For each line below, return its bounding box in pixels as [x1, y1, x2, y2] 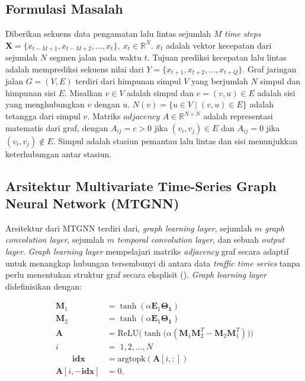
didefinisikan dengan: [5, 280, 82, 292]
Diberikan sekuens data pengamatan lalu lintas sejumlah [5, 27, 211, 40]
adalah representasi [203, 110, 273, 122]
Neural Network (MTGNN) [5, 194, 179, 212]
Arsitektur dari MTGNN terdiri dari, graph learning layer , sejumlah [5, 221, 252, 234]
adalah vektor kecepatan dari [166, 39, 272, 51]
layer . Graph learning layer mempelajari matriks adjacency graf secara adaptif [5, 245, 289, 258]
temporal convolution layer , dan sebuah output [117, 233, 285, 246]
